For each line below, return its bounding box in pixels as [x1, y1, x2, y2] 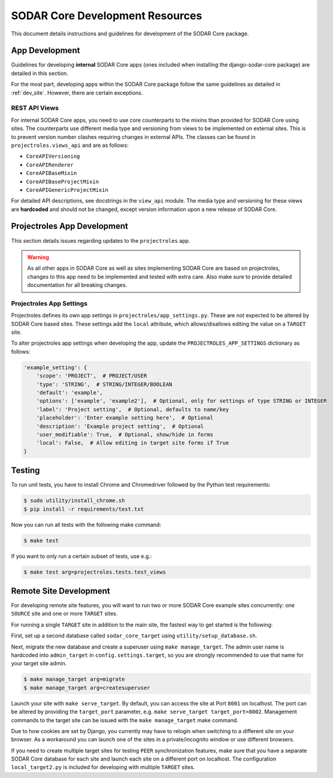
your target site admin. [11, 660, 67, 667]
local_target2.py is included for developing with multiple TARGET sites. [11, 764, 195, 771]
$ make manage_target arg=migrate [23, 676, 125, 683]
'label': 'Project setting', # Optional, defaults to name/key [36, 406, 229, 413]
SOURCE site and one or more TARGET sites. [11, 610, 118, 617]
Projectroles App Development [11, 221, 129, 231]
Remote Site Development [11, 586, 110, 596]
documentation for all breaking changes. [27, 282, 128, 289]
